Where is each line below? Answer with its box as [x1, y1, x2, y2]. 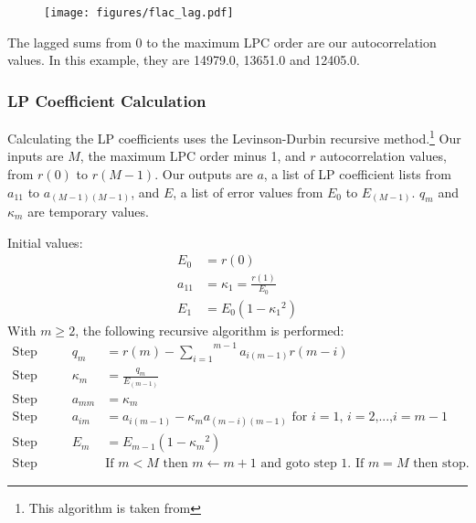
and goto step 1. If [260, 457, 365, 471]
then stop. [413, 457, 470, 471]
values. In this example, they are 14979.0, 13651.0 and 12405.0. [7, 50, 360, 69]
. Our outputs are [154, 164, 253, 183]
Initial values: [7, 232, 83, 251]
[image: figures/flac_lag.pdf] [44, 6, 234, 19]
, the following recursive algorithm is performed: [75, 320, 344, 339]
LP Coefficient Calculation [7, 89, 206, 112]
